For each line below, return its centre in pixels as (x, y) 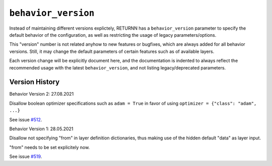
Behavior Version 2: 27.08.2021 (42, 94)
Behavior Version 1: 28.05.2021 (41, 129)
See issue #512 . (26, 119)
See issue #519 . (26, 156)
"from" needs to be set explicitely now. (50, 147)
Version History (35, 82)
